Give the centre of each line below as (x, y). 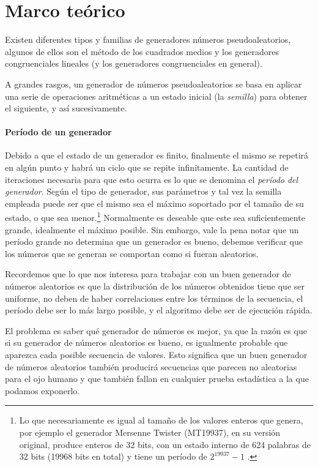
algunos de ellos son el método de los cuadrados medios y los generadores (142, 51)
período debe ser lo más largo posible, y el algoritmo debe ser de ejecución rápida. (159, 310)
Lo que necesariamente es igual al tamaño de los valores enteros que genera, (161, 420)
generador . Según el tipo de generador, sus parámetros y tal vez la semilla (143, 191)
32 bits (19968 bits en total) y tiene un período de (113, 456)
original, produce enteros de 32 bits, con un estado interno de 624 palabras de (165, 444)
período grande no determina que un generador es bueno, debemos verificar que (154, 241)
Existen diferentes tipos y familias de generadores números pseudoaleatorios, (148, 39)
